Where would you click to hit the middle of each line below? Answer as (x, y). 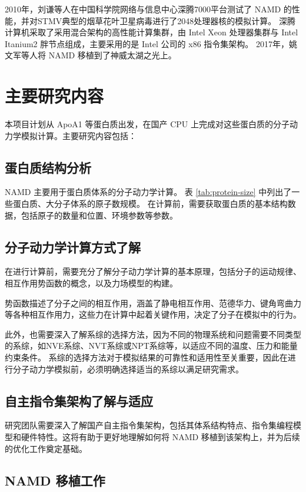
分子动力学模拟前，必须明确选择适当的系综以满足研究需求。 (128, 369)
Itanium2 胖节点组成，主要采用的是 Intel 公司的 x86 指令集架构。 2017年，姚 (151, 43)
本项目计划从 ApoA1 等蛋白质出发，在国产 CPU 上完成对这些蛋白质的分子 (147, 124)
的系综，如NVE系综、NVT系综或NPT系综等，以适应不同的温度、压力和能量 (151, 346)
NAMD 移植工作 (55, 480)
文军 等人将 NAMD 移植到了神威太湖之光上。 (91, 55)
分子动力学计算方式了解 (73, 247)
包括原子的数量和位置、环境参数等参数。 (99, 215)
